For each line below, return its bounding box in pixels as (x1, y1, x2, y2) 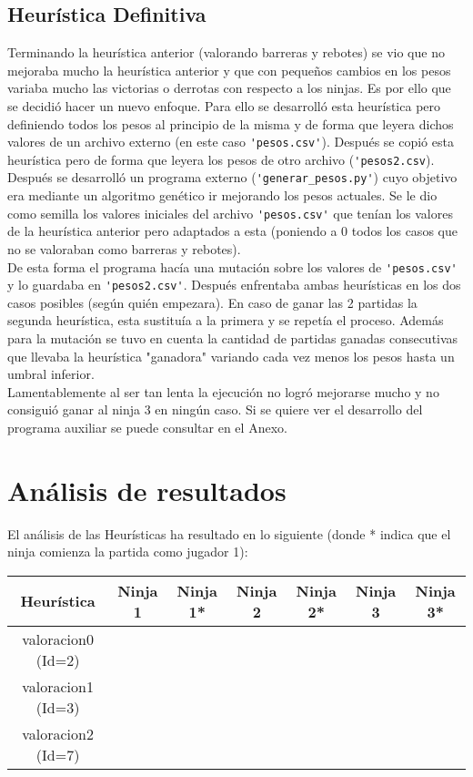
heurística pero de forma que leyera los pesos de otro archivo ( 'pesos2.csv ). (7, 149, 435, 169)
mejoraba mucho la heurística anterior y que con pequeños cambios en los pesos (7, 60, 451, 79)
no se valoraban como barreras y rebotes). (7, 239, 241, 258)
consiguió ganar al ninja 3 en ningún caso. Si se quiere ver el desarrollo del (7, 400, 423, 419)
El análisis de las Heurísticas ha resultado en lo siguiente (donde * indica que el (7, 524, 451, 543)
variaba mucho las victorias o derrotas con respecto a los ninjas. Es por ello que (7, 78, 451, 97)
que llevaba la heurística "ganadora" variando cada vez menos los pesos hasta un (7, 346, 455, 365)
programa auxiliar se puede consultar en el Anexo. (7, 418, 287, 437)
